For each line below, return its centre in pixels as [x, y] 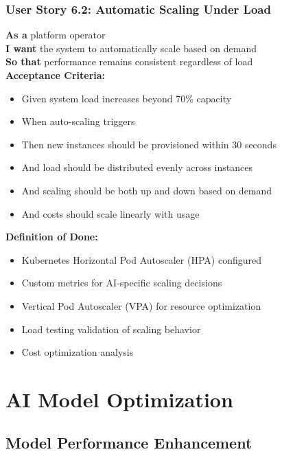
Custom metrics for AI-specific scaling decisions [122, 283]
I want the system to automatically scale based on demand [131, 48]
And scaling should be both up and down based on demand [147, 190]
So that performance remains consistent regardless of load [129, 61]
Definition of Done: [52, 237]
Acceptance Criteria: [56, 75]
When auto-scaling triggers [78, 121]
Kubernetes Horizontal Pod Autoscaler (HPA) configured [141, 259]
